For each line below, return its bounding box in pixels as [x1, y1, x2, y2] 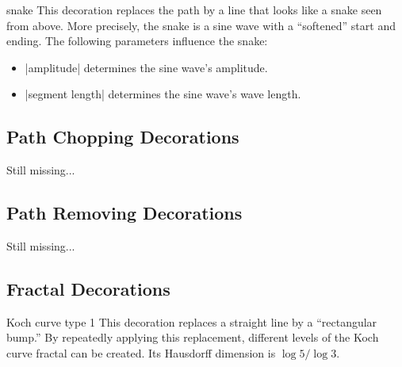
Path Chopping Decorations [6, 124, 239, 149]
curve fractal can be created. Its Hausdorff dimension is [6, 344, 276, 361]
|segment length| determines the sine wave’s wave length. [25, 86, 301, 102]
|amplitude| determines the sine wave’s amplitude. [25, 59, 268, 75]
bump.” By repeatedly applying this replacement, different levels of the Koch [6, 329, 379, 346]
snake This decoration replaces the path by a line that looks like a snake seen [6, 2, 382, 17]
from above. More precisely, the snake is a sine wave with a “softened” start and [6, 17, 396, 33]
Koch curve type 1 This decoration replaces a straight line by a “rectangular [6, 313, 377, 330]
